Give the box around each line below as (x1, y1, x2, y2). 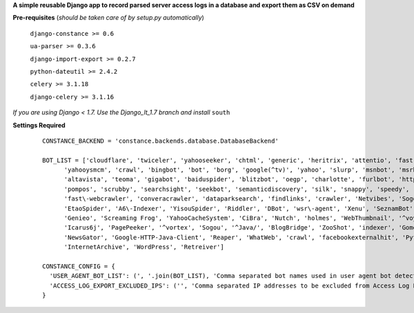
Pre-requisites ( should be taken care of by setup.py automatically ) (12, 14, 205, 22)
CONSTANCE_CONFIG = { (42, 262, 115, 270)
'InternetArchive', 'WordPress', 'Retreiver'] (63, 243, 224, 251)
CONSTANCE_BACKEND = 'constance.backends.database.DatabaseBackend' (42, 137, 279, 145)
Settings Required (12, 121, 66, 129)
